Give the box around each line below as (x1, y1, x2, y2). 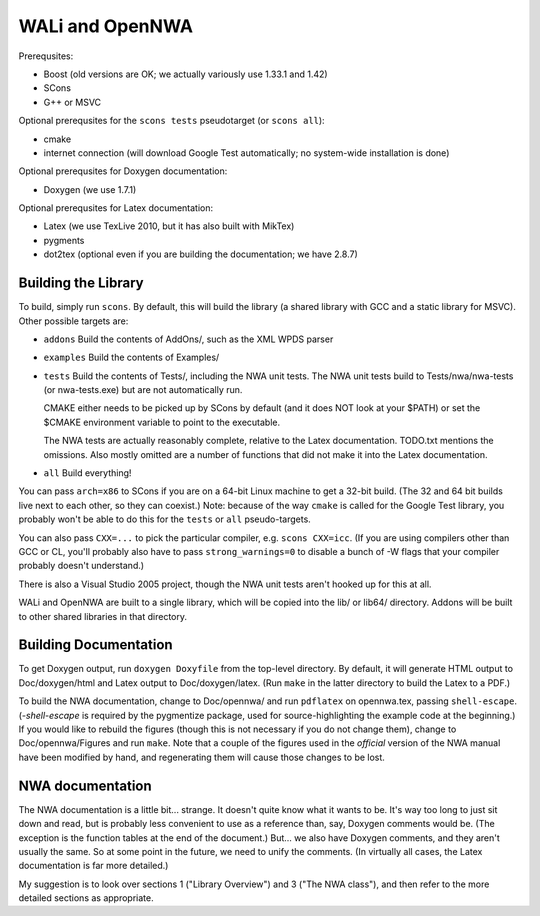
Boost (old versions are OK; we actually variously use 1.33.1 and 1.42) (43, 68, 329, 80)
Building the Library (18, 275, 144, 292)
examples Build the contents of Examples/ (43, 351, 220, 364)
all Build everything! (43, 467, 132, 479)
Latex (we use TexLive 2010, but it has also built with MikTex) (43, 220, 295, 232)
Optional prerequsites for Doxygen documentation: (18, 165, 228, 177)
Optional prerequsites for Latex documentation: (18, 202, 214, 214)
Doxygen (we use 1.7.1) (43, 183, 137, 195)
